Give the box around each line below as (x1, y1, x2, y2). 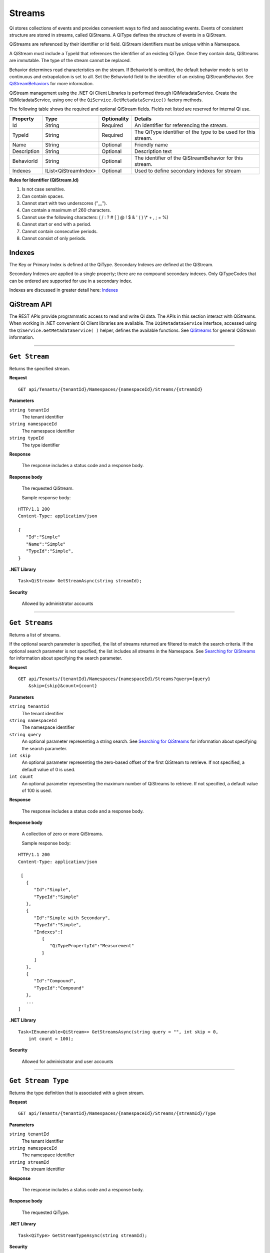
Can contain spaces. (21, 193, 64, 199)
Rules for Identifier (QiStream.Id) (9, 177, 79, 183)
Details (134, 115, 152, 122)
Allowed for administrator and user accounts (21, 1058, 113, 1065)
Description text (134, 148, 172, 155)
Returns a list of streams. (9, 632, 61, 638)
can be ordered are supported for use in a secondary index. (9, 278, 132, 284)
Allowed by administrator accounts (21, 600, 93, 606)
